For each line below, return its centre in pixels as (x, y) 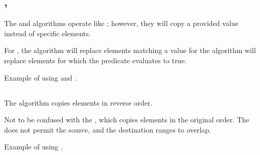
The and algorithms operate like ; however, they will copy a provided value (121, 23)
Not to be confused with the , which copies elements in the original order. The (127, 120)
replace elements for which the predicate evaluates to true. (96, 60)
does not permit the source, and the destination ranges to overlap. (108, 129)
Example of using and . (40, 77)
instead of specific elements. (48, 33)
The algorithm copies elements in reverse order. (78, 102)
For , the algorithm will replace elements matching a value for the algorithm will (130, 50)
